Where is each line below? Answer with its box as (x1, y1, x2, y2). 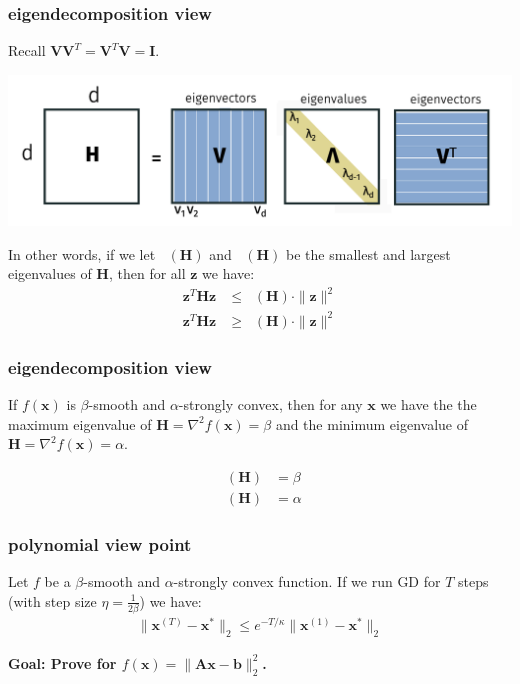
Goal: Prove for (8, 652, 117, 673)
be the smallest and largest (286, 243, 451, 264)
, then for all (108, 263, 186, 284)
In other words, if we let (8, 243, 156, 264)
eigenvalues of (8, 263, 92, 284)
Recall (8, 40, 46, 61)
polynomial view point (8, 531, 192, 556)
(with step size (8, 590, 97, 611)
